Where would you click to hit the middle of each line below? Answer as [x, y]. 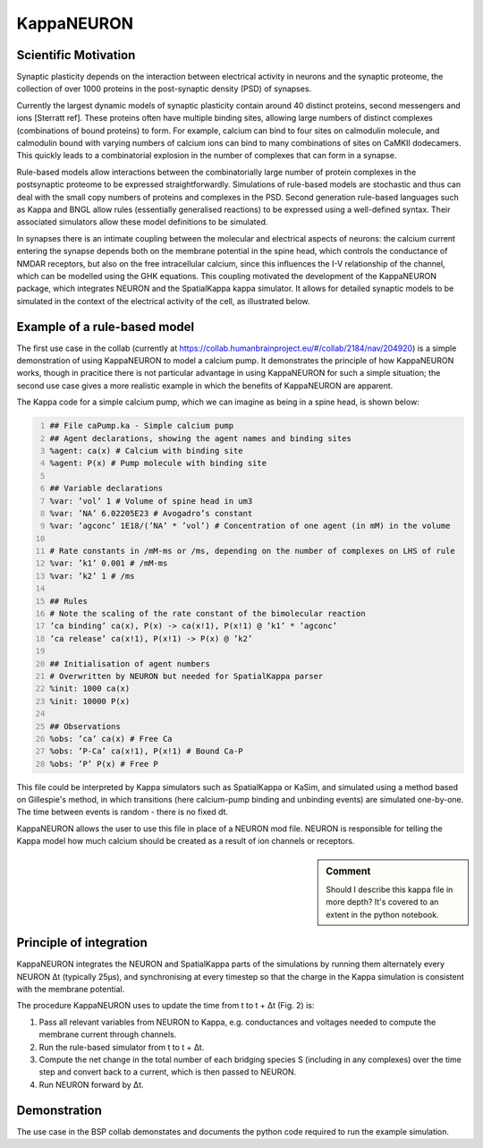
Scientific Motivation [76, 55]
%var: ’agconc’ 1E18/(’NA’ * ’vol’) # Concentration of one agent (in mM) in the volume [250, 526]
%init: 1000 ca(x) [90, 689]
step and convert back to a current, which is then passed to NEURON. [168, 1072]
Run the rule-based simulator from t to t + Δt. [122, 1047]
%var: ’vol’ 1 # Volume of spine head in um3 [151, 501]
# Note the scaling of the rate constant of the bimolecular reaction [208, 614]
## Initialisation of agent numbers [130, 663]
